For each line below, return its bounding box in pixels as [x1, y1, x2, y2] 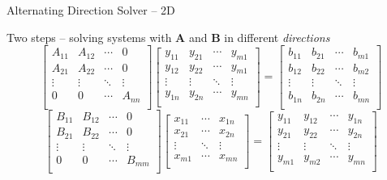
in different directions [224, 28, 330, 45]
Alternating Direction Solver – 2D [6, 2, 175, 18]
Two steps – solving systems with [6, 28, 172, 45]
